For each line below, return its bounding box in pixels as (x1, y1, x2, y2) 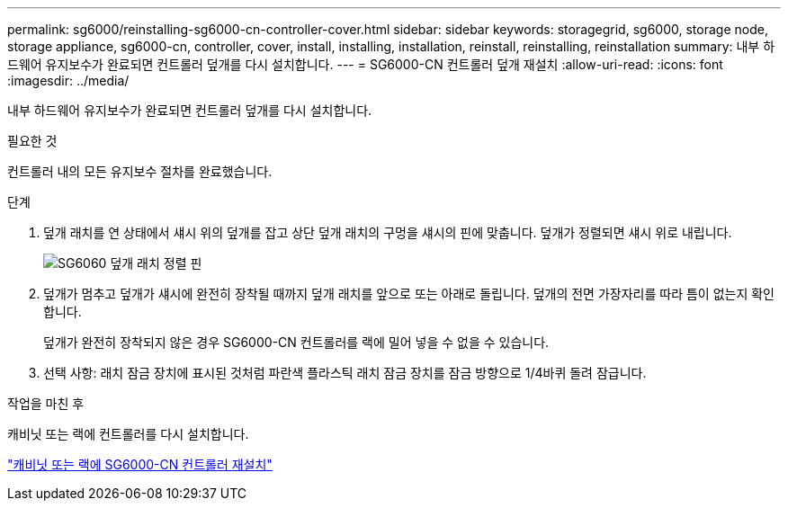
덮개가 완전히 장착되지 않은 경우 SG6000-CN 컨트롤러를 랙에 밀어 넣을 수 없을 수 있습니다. (43, 334, 550, 350)
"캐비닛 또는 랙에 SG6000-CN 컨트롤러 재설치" (7, 457, 273, 472)
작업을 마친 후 (7, 396, 85, 411)
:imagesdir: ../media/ (7, 73, 130, 88)
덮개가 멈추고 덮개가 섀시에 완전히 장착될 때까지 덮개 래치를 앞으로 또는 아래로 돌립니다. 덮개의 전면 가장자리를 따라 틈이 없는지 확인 (43, 286, 775, 301)
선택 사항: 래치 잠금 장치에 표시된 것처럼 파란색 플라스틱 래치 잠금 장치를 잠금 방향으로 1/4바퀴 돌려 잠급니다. (43, 365, 647, 380)
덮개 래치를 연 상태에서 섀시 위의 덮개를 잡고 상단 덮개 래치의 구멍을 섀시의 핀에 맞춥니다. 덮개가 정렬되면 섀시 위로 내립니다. (43, 225, 732, 240)
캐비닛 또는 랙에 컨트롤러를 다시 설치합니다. (7, 426, 249, 441)
